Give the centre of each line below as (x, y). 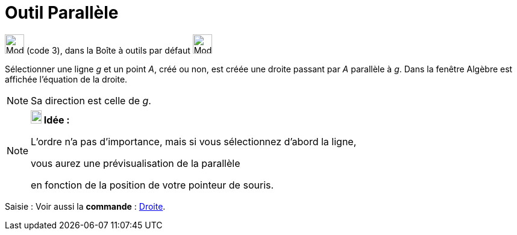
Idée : (57, 120)
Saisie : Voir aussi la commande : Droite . (85, 206)
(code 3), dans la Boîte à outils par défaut (108, 50)
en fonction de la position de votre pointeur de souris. (152, 185)
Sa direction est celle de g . (91, 100)
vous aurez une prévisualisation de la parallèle (136, 163)
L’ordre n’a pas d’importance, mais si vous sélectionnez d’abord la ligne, (194, 141)
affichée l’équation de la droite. (66, 79)
